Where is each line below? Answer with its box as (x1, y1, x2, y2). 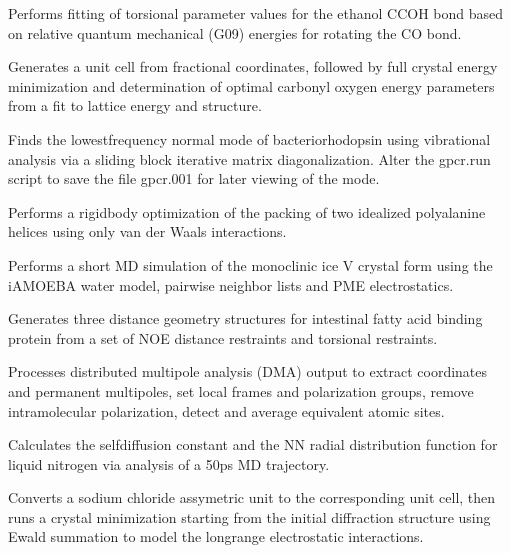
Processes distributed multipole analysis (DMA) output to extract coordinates (8, 361, 488, 382)
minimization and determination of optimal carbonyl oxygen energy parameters (8, 75, 495, 96)
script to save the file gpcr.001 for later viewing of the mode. (8, 168, 380, 189)
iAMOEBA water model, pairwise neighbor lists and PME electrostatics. (8, 274, 454, 295)
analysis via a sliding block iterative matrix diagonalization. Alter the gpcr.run (8, 148, 491, 169)
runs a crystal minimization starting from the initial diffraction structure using (8, 506, 491, 527)
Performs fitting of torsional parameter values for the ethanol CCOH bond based (8, 3, 504, 23)
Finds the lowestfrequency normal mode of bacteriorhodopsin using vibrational (8, 128, 491, 149)
